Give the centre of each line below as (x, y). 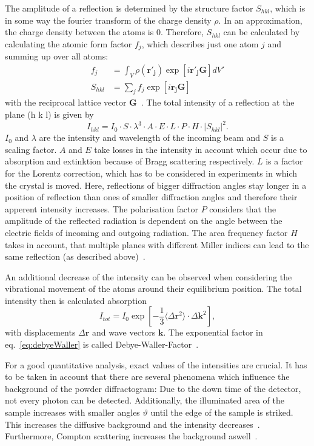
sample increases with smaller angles (72, 412)
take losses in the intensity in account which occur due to (201, 149)
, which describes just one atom (200, 43)
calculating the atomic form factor (68, 43)
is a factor (284, 161)
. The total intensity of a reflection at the (218, 102)
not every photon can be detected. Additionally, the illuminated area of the (145, 400)
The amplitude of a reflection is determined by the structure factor (129, 8)
